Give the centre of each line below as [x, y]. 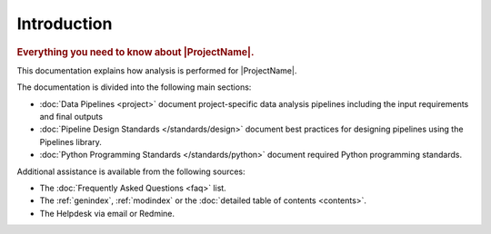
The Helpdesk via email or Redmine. [107, 213]
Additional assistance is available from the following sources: [131, 171]
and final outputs [71, 116]
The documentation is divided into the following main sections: [134, 87]
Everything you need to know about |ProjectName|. [135, 52]
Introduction [65, 24]
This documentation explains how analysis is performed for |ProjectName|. [157, 70]
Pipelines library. [70, 141]
